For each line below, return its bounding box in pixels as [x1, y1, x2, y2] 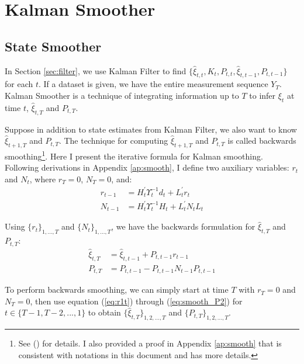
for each [5, 78, 33, 90]
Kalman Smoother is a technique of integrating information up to [5, 89, 239, 101]
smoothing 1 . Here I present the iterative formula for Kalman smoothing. [5, 148, 263, 162]
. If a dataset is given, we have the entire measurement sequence [38, 78, 268, 90]
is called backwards [227, 134, 296, 147]
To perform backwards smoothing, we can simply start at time [5, 283, 229, 296]
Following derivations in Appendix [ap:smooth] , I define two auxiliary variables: [5, 161, 289, 174]
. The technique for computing [58, 134, 168, 147]
